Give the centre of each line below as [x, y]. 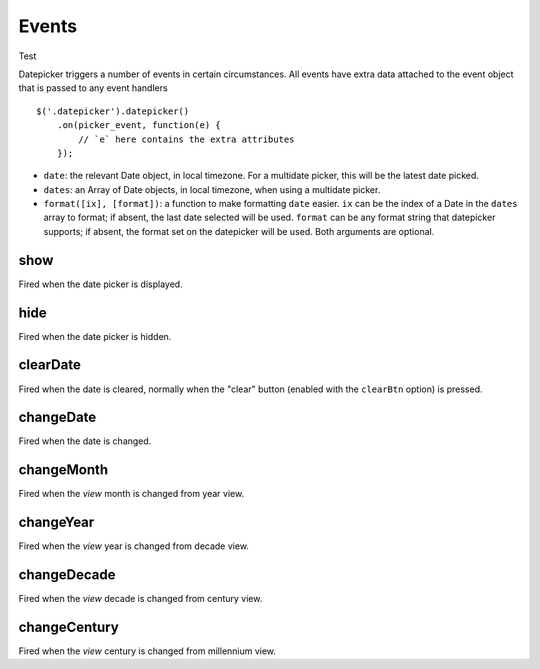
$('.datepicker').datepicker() [113, 111]
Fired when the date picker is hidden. [95, 336]
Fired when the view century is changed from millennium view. [147, 651]
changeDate [57, 417]
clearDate [50, 365]
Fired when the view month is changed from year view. [131, 494]
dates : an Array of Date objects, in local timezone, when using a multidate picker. [212, 189]
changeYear [56, 522]
